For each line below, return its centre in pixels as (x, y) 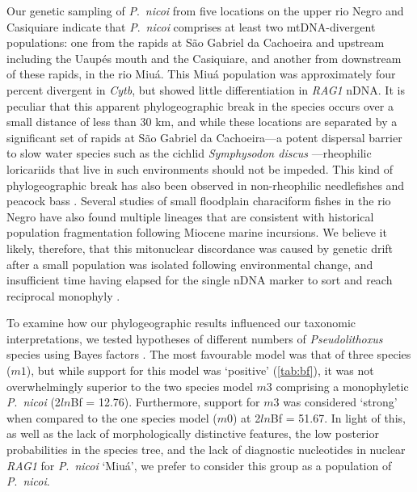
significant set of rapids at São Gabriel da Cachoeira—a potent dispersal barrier (204, 137)
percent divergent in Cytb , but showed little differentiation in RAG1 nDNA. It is (206, 89)
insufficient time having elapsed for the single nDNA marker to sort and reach (200, 280)
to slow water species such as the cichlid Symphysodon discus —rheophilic (189, 153)
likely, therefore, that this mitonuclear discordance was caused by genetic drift (200, 248)
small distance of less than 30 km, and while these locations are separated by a (202, 122)
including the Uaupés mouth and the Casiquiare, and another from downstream (204, 58)
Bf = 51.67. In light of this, (338, 417)
